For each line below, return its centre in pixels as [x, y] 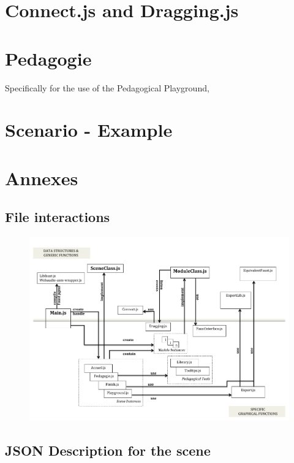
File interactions [58, 217]
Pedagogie [48, 58]
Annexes [42, 178]
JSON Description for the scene [108, 450]
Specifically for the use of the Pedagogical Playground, [107, 87]
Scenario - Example [89, 130]
